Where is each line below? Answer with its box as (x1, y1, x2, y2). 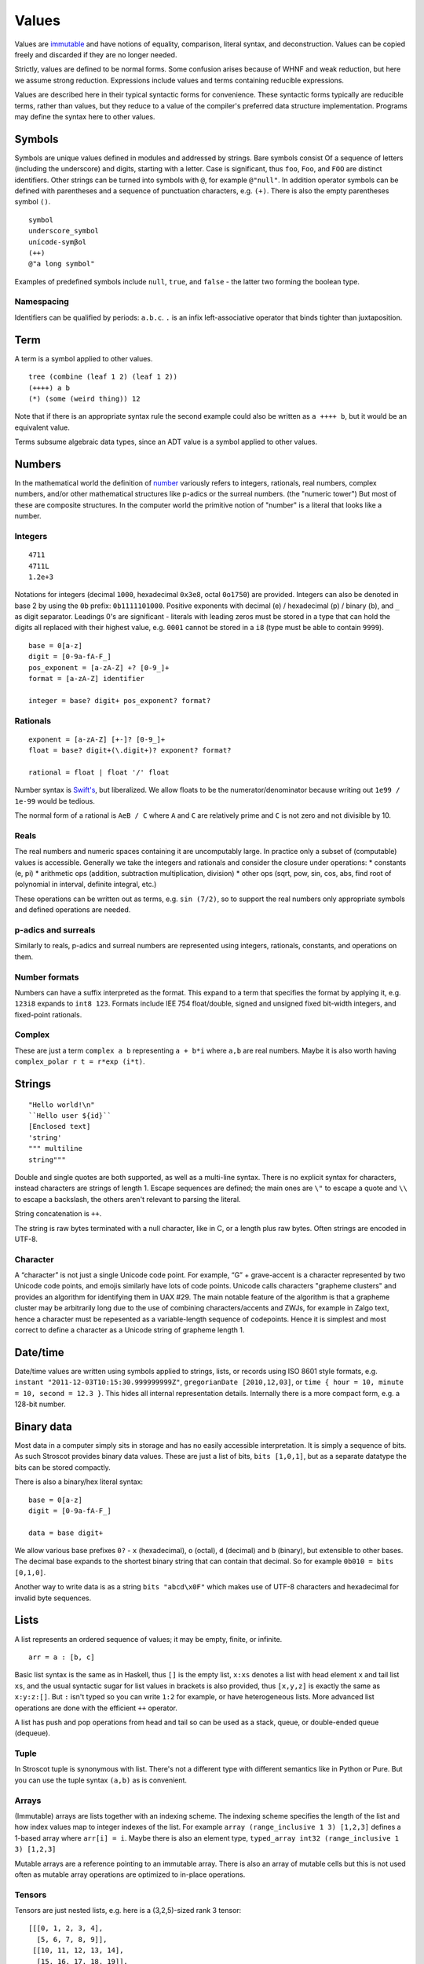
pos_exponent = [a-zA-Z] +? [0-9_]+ (28, 663, 170, 672)
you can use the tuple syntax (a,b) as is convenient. (14, 1775, 188, 1785)
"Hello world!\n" (28, 1100, 95, 1109)
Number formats (14, 971, 79, 982)
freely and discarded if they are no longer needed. (14, 49, 177, 59)
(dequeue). (14, 1728, 51, 1738)
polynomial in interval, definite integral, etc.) (14, 880, 157, 889)
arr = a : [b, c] (28, 1652, 95, 1662)
